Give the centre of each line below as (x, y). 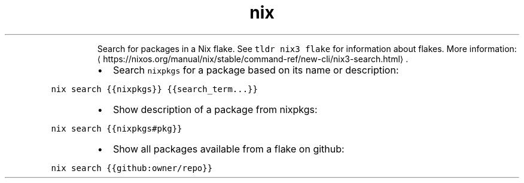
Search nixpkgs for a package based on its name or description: (256, 70)
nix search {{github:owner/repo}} (132, 168)
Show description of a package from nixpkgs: (215, 109)
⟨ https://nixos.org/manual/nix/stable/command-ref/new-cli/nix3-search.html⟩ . (253, 59)
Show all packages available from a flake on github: (229, 149)
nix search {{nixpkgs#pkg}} (117, 128)
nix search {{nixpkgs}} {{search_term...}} (154, 89)
